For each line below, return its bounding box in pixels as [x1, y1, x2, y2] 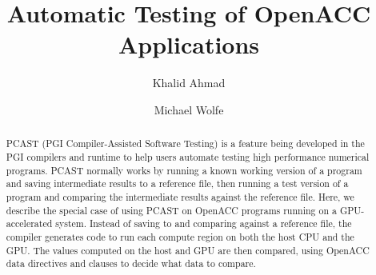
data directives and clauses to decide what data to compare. [6, 257, 256, 270]
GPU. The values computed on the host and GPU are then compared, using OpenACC [6, 243, 370, 257]
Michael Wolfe [154, 101, 224, 118]
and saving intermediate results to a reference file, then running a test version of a [6, 177, 349, 190]
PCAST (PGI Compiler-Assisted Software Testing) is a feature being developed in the [6, 137, 365, 150]
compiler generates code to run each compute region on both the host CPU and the [6, 229, 354, 243]
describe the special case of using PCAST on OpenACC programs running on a [6, 203, 337, 217]
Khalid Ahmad [152, 74, 226, 91]
